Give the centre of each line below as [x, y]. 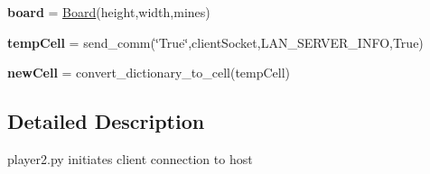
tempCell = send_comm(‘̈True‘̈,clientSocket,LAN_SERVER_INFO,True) [215, 42]
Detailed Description [106, 121]
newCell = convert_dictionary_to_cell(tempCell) [149, 73]
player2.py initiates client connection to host [130, 158]
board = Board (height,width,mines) [109, 12]
